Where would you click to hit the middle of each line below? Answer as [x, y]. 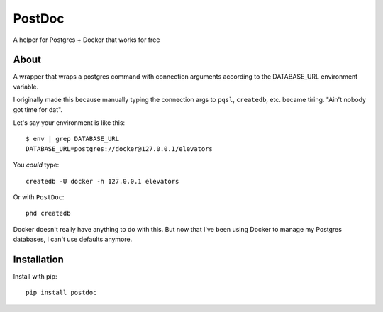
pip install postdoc [61, 293]
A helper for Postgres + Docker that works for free [87, 40]
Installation [38, 259]
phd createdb [48, 213]
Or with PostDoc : [39, 197]
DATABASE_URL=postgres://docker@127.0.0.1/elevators [119, 149]
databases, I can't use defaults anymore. [73, 239]
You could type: [36, 165]
